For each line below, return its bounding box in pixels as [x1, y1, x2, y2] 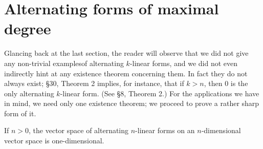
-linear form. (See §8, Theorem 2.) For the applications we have [60, 88, 259, 98]
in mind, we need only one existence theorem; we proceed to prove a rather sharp [4, 98, 259, 109]
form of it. [4, 108, 36, 118]
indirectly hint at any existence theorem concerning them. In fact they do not [4, 68, 248, 78]
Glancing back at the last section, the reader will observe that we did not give [4, 48, 249, 58]
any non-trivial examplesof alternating [4, 57, 124, 68]
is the [230, 78, 248, 89]
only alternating [4, 88, 54, 98]
